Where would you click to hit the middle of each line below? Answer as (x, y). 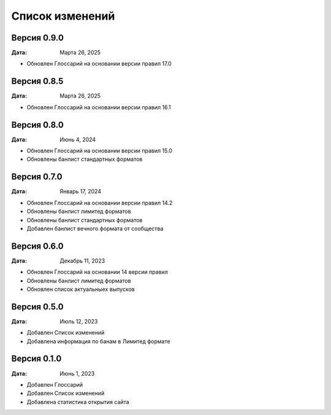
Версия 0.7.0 (37, 177)
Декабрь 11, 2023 (82, 260)
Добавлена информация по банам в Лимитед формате (99, 341)
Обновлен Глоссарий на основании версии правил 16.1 (99, 107)
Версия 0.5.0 (37, 307)
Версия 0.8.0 (37, 125)
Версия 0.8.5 (37, 81)
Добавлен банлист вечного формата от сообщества (95, 228)
